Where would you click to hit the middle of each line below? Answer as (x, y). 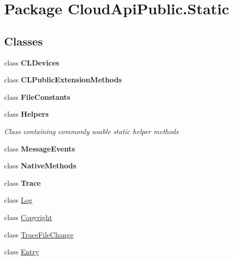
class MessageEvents (40, 148)
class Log (18, 200)
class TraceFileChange (39, 234)
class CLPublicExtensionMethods (63, 80)
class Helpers (27, 114)
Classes (24, 41)
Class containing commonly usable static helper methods (91, 131)
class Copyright (28, 217)
